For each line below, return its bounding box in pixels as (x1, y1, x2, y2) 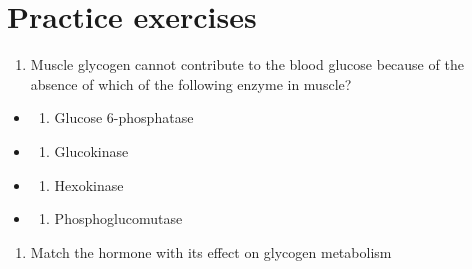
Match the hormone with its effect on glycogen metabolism (30, 241, 392, 262)
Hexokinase (54, 174, 124, 195)
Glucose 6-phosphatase (54, 107, 194, 128)
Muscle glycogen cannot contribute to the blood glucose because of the (30, 54, 464, 75)
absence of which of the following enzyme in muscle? (30, 73, 352, 94)
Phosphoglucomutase (54, 208, 183, 229)
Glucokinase (54, 140, 129, 161)
